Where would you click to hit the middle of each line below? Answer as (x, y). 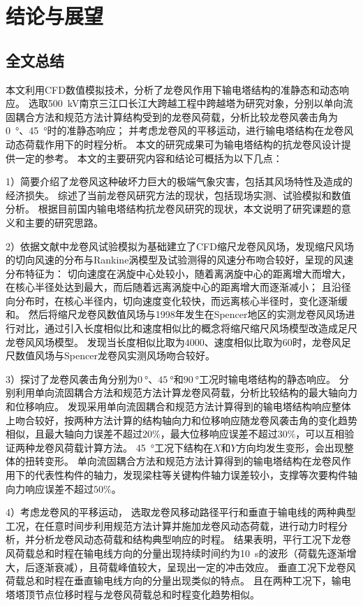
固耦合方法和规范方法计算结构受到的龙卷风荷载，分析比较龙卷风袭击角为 (172, 116)
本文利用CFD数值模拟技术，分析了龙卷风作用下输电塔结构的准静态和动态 (172, 89)
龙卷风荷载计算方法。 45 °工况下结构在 (124, 447)
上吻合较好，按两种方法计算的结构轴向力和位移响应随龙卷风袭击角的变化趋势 (181, 420)
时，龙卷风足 (321, 341)
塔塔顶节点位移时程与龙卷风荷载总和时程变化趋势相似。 (133, 594)
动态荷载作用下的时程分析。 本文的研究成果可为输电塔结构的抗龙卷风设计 (173, 144)
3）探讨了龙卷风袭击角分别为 (72, 378)
